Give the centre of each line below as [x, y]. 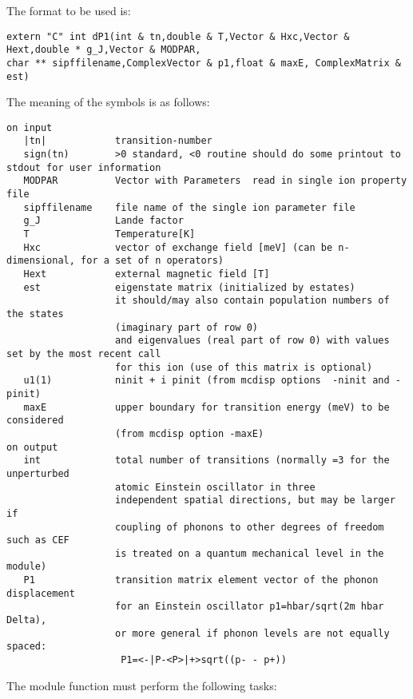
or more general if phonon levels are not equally [252, 633]
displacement [41, 593]
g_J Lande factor [103, 221]
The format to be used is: [69, 10]
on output [32, 447]
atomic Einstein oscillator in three [215, 487]
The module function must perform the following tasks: [142, 685]
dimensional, [41, 261]
